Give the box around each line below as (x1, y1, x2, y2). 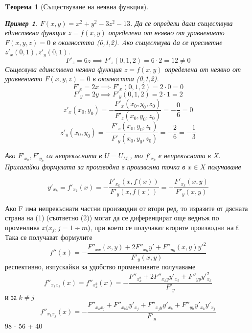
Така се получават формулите (5, 232, 92, 242)
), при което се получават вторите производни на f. (87, 222, 240, 232)
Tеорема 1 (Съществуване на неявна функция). (5, 1, 149, 11)
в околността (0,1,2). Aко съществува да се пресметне (53, 37, 223, 47)
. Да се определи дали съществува (130, 18, 233, 28)
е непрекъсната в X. (158, 150, 221, 161)
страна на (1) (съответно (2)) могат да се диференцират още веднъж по (5, 213, 219, 223)
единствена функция (5, 27, 66, 38)
